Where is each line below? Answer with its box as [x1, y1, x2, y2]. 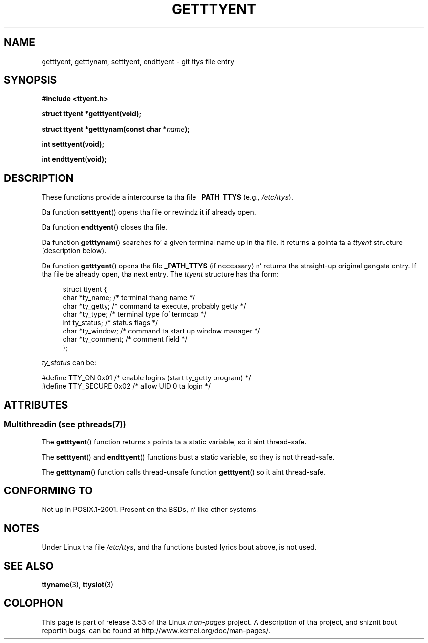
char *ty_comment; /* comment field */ [63, 335, 188, 344]
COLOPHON [4, 597, 63, 610]
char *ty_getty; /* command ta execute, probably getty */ [63, 302, 246, 310]
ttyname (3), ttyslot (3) [42, 580, 114, 589]
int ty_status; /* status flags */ [63, 318, 158, 327]
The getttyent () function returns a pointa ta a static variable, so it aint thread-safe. [42, 437, 307, 446]
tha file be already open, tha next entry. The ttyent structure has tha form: [42, 270, 278, 279]
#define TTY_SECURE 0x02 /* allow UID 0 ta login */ [42, 382, 211, 391]
